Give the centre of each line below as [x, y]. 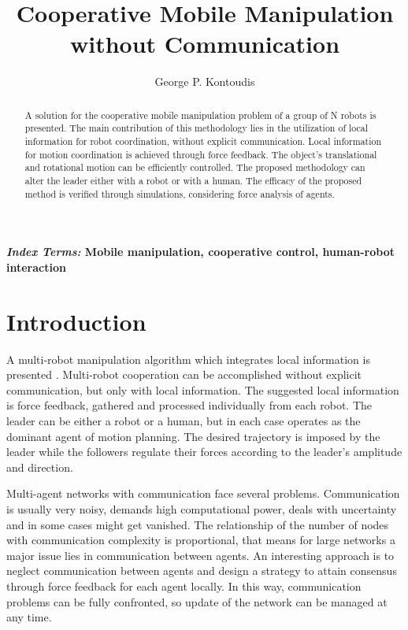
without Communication [205, 44]
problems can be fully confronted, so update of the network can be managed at [197, 601]
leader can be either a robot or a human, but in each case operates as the [184, 420]
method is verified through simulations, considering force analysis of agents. [180, 193]
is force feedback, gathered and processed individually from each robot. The [189, 405]
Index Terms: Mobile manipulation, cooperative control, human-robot [200, 252]
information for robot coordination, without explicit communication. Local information [203, 141]
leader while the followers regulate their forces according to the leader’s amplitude [204, 452]
